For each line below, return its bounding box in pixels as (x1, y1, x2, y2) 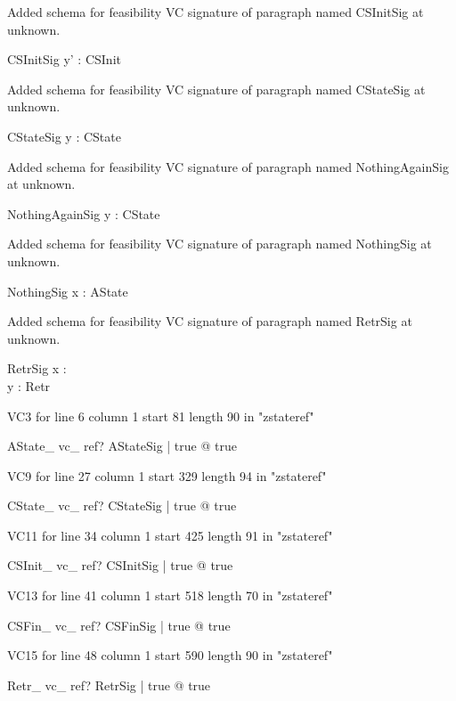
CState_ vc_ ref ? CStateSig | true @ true (7, 496, 237, 515)
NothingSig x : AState (7, 281, 128, 300)
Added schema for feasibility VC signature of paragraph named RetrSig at (7, 312, 412, 330)
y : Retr (7, 376, 51, 395)
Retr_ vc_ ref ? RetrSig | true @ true (7, 675, 211, 694)
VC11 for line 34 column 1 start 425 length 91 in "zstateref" (7, 526, 333, 544)
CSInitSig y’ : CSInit (7, 50, 121, 69)
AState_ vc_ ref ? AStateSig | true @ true (7, 436, 237, 455)
